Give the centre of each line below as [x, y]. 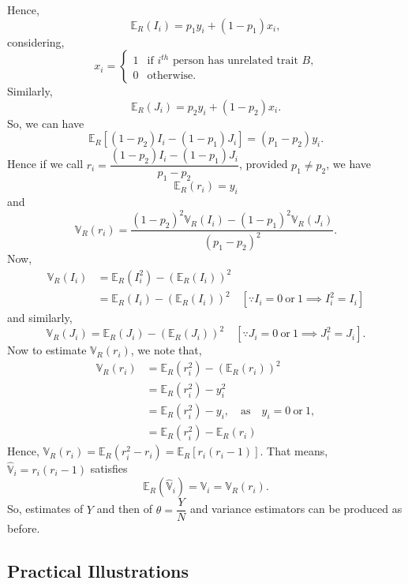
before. [24, 528]
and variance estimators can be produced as [296, 509]
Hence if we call [45, 164]
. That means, [294, 451]
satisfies [109, 468]
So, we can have [46, 123]
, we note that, [166, 350]
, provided [263, 164]
